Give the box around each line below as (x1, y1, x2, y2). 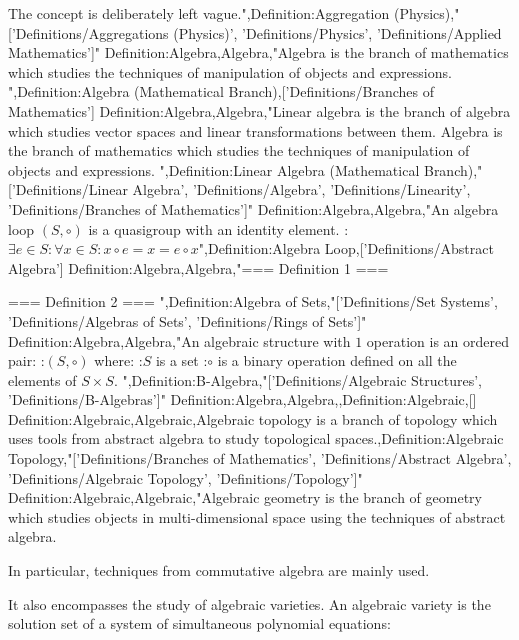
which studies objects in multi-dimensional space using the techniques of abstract (8, 506, 506, 527)
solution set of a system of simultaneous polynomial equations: (8, 613, 391, 634)
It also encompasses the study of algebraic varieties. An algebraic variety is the (8, 593, 491, 614)
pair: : (8, 350, 45, 371)
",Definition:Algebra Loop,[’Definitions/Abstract (198, 238, 494, 259)
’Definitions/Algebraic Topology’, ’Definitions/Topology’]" (8, 467, 363, 488)
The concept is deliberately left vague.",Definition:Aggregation (8, 3, 390, 23)
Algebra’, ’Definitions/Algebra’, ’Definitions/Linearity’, (132, 179, 471, 200)
